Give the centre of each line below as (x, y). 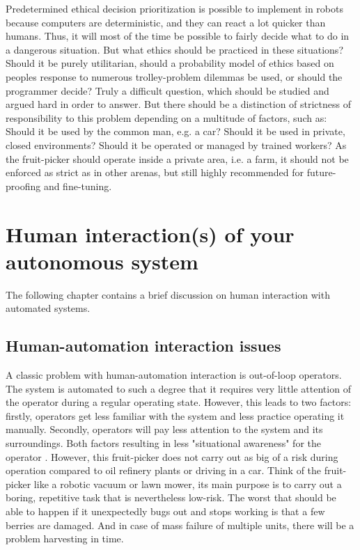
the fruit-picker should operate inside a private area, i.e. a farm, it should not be (177, 158)
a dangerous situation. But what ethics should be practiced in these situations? (174, 49)
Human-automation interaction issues (143, 346)
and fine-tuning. (78, 186)
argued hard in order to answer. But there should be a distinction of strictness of (179, 104)
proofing (23, 186)
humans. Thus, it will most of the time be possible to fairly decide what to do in (178, 36)
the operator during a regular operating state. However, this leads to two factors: (179, 402)
